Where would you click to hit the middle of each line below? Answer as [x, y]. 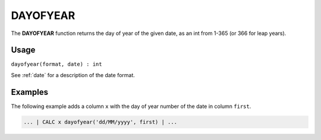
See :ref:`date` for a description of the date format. [73, 75]
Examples [30, 92]
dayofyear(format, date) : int [56, 64]
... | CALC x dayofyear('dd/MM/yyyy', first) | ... [100, 122]
